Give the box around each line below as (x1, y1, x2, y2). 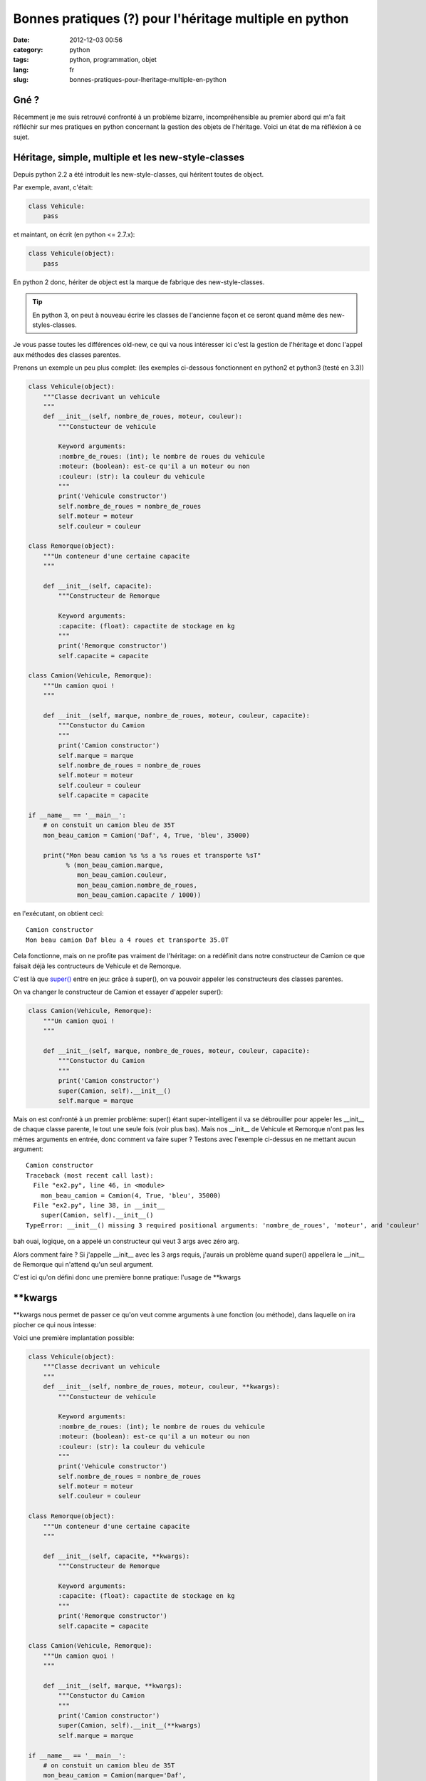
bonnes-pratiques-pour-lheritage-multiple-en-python (69, 76, 227, 84)
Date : (13, 36, 30, 44)
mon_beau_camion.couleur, (77, 871, 167, 879)
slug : (13, 76, 28, 84)
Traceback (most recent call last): (26, 1171, 154, 1179)
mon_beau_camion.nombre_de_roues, (77, 881, 197, 889)
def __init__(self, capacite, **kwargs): (43, 1552, 190, 1560)
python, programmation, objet (69, 56, 157, 64)
